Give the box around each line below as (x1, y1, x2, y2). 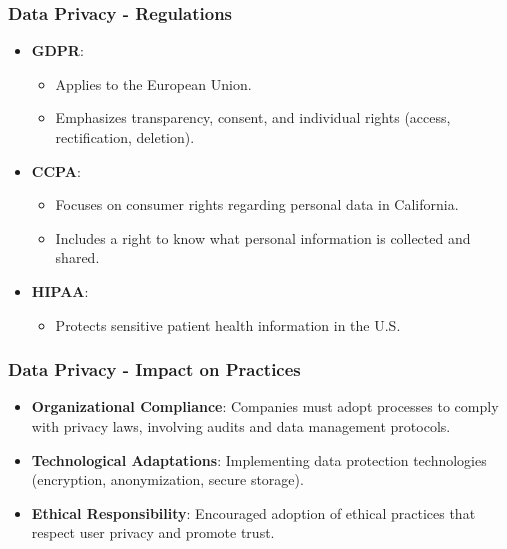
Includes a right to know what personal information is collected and (55, 227, 471, 248)
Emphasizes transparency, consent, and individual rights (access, (55, 107, 451, 128)
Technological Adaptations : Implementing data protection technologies (31, 449, 487, 470)
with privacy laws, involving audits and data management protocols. (31, 415, 451, 436)
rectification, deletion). (55, 127, 195, 147)
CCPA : (31, 160, 81, 181)
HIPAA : (31, 280, 89, 301)
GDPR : (31, 40, 84, 61)
